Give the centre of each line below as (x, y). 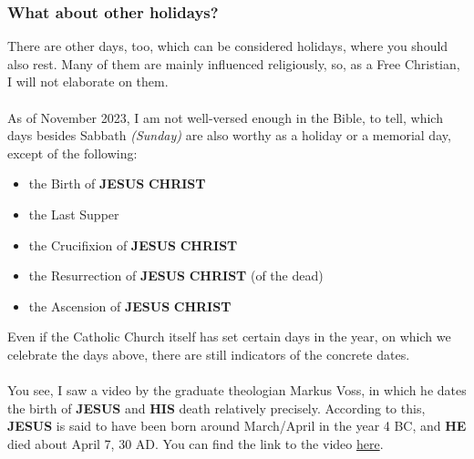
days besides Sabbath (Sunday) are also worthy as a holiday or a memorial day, (229, 135)
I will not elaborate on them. (88, 82)
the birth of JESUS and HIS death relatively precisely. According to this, (216, 408)
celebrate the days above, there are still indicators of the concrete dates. (209, 354)
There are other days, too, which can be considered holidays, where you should (228, 46)
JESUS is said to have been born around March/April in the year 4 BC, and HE (237, 426)
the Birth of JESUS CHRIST (117, 184)
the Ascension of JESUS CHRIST (130, 306)
